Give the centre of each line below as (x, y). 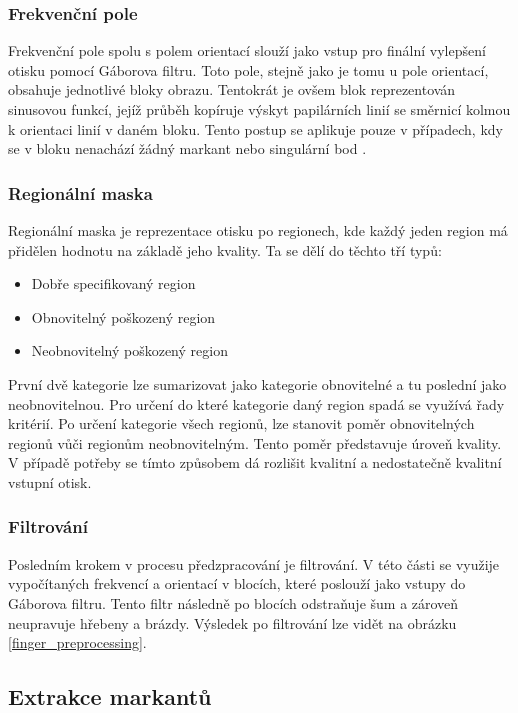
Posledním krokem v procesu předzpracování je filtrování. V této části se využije (254, 563)
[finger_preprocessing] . (77, 642)
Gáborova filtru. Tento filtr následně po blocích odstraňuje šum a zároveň (233, 602)
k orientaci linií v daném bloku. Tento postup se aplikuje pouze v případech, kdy (255, 128)
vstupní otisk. (50, 481)
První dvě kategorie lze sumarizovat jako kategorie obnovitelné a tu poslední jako (257, 383)
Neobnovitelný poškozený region (129, 350)
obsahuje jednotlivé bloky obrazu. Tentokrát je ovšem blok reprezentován (232, 89)
